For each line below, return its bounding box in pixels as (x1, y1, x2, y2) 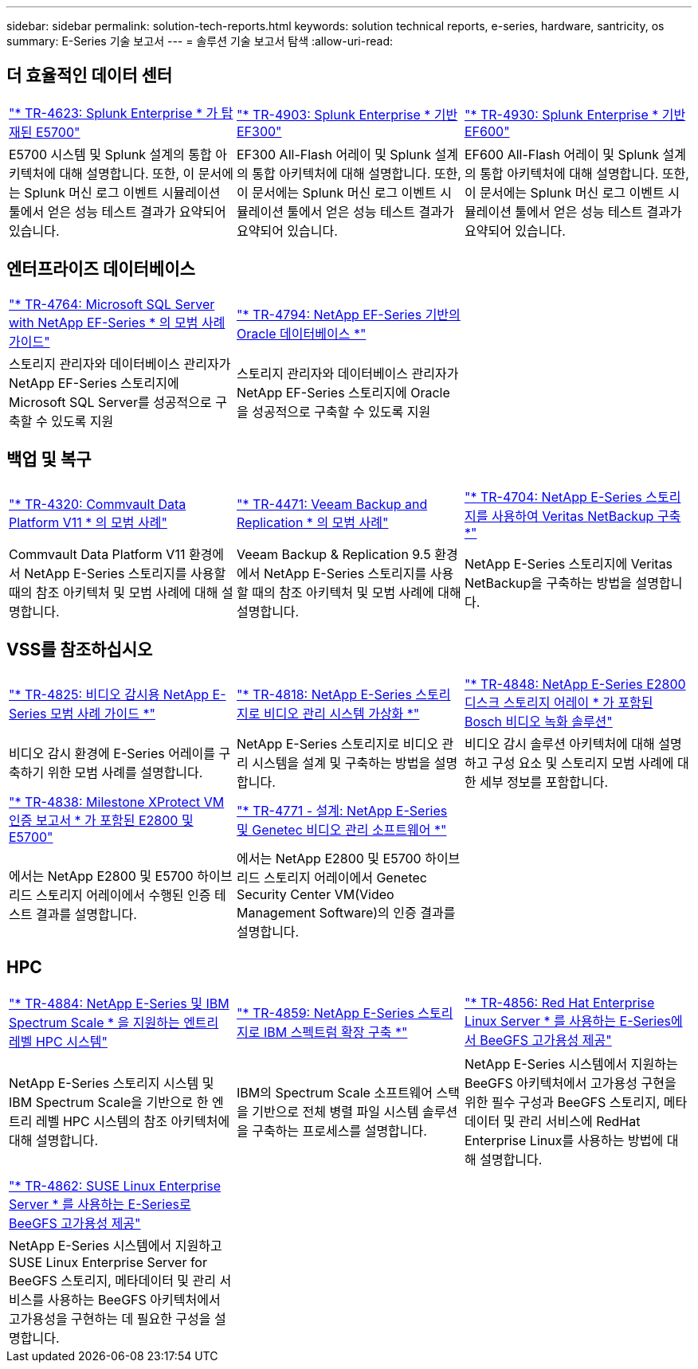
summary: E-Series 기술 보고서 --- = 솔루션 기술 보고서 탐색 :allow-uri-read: (6, 34, 393, 48)
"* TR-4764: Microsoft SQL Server (9, 295, 215, 312)
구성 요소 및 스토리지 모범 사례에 (491, 755, 674, 772)
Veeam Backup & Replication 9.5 (236, 546, 431, 562)
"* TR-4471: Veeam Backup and (236, 495, 428, 512)
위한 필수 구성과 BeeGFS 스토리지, (464, 1094, 661, 1111)
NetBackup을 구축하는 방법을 (464, 574, 632, 591)
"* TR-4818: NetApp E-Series (236, 686, 412, 703)
